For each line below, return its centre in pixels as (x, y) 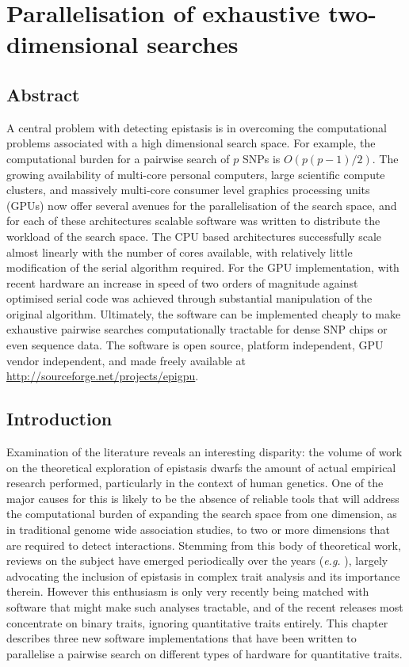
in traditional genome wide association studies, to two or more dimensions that (198, 530)
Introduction (59, 419)
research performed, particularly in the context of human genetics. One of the (195, 483)
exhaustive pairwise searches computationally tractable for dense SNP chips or (197, 329)
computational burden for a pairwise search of (118, 158)
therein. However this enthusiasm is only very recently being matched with (188, 591)
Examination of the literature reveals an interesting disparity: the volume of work (204, 452)
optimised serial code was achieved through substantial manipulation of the (189, 298)
